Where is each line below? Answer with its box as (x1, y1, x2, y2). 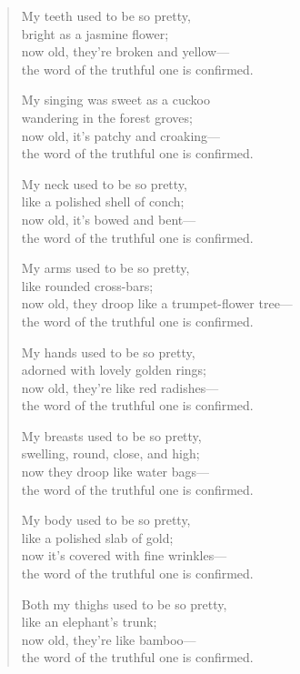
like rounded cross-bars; (21, 276, 154, 295)
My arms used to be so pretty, (21, 258, 190, 277)
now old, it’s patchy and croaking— (21, 126, 221, 145)
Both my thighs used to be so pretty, (21, 594, 227, 613)
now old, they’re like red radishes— (21, 377, 219, 397)
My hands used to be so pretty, (21, 342, 195, 361)
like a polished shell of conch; (21, 192, 185, 211)
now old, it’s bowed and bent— (21, 209, 196, 228)
